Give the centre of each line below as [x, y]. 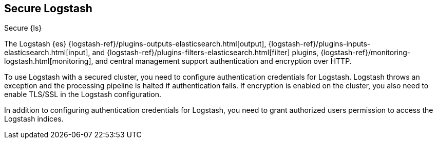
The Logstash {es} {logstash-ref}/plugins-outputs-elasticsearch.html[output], [135, 44]
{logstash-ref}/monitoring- [366, 53]
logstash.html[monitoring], [49, 61]
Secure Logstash [48, 8]
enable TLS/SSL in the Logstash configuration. [83, 94]
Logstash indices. [34, 119]
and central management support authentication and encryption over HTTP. [223, 61]
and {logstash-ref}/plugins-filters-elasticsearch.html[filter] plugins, [205, 53]
